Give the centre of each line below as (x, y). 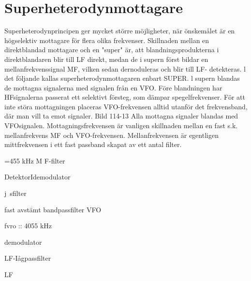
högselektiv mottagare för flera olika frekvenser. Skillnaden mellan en (107, 40)
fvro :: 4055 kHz (28, 226)
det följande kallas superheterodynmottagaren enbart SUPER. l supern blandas (122, 78)
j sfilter (15, 193)
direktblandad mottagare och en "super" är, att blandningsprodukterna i (112, 50)
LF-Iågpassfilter (28, 258)
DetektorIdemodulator (37, 177)
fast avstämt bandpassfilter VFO (53, 209)
